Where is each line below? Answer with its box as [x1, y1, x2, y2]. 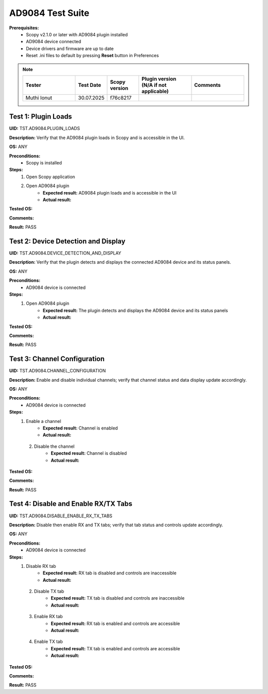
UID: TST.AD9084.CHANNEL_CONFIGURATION [9, 368, 106, 374]
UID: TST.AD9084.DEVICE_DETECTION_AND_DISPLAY [9, 250, 122, 256]
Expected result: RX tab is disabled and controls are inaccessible [43, 570, 177, 576]
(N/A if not [141, 81, 167, 88]
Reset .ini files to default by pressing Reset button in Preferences [26, 53, 159, 59]
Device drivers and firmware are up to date [26, 45, 114, 52]
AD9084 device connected [26, 39, 81, 45]
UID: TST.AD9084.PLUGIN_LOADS [9, 126, 80, 132]
